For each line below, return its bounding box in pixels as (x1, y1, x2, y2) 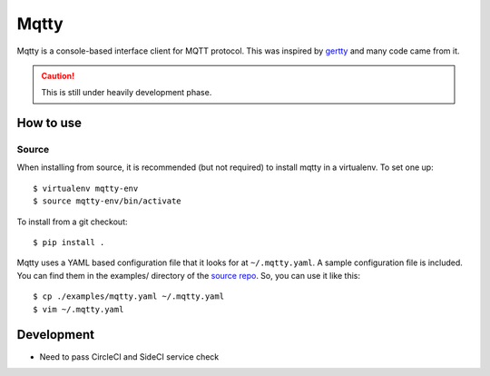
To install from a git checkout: (16, 216, 128, 227)
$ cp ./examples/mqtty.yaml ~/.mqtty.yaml (33, 292, 225, 302)
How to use (16, 115, 82, 131)
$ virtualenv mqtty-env (33, 183, 139, 193)
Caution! (41, 70, 75, 81)
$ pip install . (33, 237, 105, 248)
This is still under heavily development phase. (41, 87, 212, 98)
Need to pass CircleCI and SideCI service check (39, 351, 220, 362)
